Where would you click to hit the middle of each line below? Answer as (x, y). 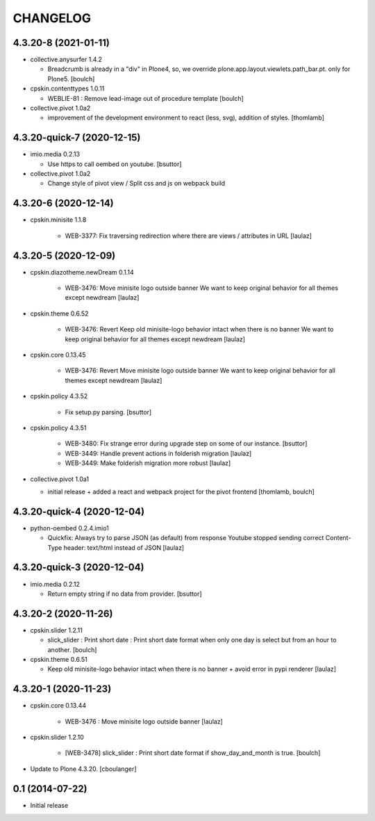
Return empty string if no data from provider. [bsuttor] (125, 594)
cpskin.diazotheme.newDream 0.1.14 (82, 272)
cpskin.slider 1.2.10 (57, 738)
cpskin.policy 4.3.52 (59, 396)
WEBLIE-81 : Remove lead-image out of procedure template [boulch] (146, 98)
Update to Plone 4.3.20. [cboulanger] (83, 769)
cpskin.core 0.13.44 (58, 706)
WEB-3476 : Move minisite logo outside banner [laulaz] (144, 721)
